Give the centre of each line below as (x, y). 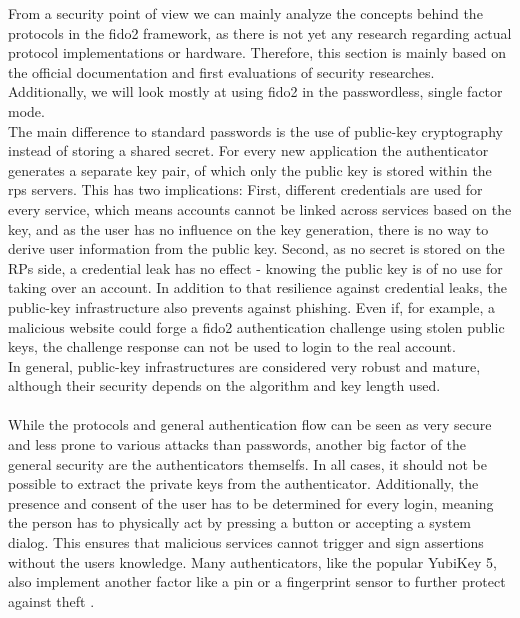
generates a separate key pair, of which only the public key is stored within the (250, 169)
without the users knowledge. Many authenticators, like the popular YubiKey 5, (252, 561)
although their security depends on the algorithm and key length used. (224, 385)
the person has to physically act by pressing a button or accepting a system (240, 522)
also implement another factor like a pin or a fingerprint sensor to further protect (257, 581)
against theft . (51, 600)
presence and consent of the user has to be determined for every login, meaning (251, 502)
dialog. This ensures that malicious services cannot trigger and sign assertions (246, 542)
